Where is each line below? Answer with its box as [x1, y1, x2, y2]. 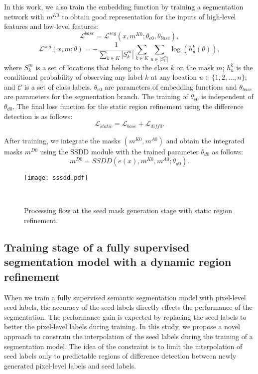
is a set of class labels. [24, 81, 92, 92]
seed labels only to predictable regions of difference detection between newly [4, 351, 237, 361]
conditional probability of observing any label [4, 72, 143, 82]
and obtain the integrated [166, 135, 245, 145]
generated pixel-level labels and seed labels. [4, 360, 136, 371]
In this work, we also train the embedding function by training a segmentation [4, 1, 244, 11]
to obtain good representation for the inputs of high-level [62, 11, 236, 21]
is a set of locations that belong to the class [35, 62, 168, 72]
